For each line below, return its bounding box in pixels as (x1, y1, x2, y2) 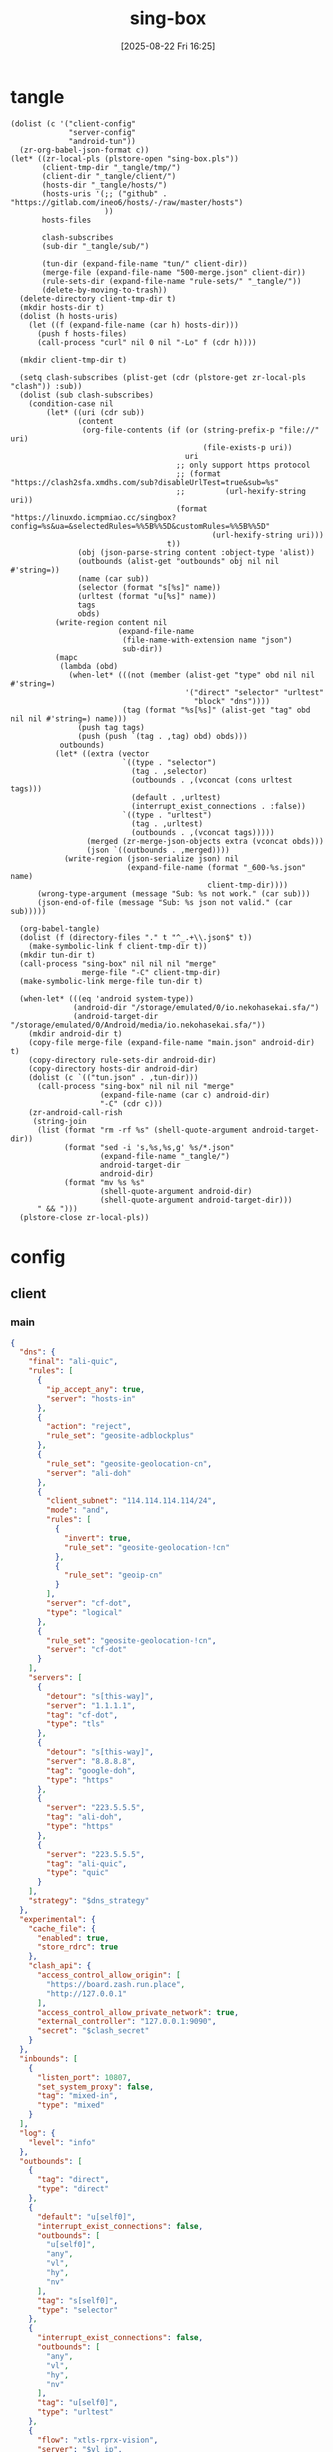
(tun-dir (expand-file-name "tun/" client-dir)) (41, 258, 248, 269)
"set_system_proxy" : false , (36, 2082, 155, 2092)
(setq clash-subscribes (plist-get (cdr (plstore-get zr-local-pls (19, 372, 307, 382)
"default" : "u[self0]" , (36, 2212, 137, 2222)
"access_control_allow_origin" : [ (36, 1970, 182, 1981)
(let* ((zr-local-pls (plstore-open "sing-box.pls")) (10, 153, 240, 164)
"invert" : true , (63, 1533, 132, 1543)
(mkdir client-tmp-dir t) (19, 355, 128, 365)
